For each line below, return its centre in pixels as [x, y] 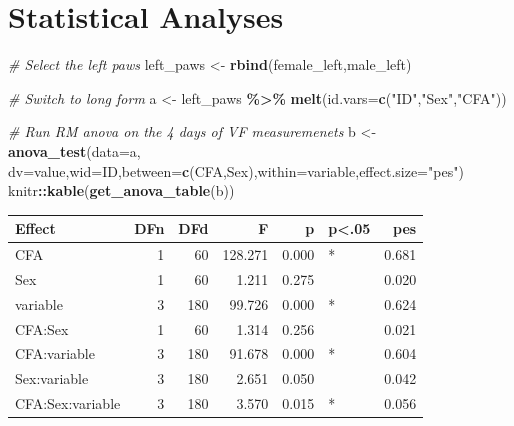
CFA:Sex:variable [68, 403]
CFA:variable [55, 353]
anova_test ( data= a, [74, 150]
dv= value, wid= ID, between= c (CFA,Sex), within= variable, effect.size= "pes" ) [236, 170]
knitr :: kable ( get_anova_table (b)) [121, 190]
